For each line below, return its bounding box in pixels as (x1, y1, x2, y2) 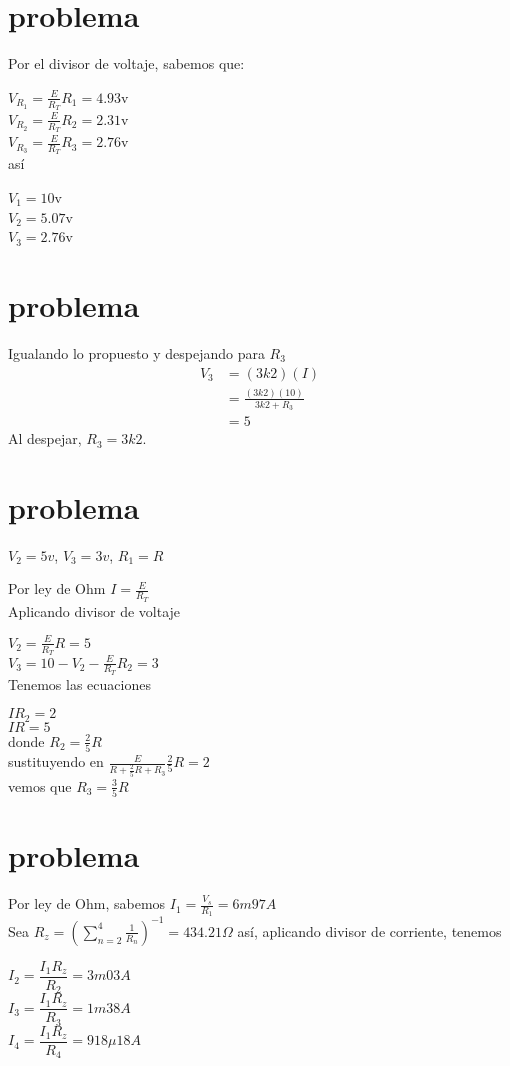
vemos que (8, 775, 72, 796)
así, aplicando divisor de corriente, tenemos (237, 920, 502, 941)
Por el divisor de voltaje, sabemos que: (8, 53, 245, 74)
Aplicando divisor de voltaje (8, 600, 181, 621)
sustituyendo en (8, 751, 104, 772)
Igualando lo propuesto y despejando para (8, 342, 265, 363)
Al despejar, (8, 428, 82, 449)
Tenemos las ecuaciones (8, 673, 151, 694)
